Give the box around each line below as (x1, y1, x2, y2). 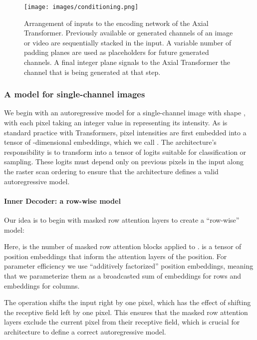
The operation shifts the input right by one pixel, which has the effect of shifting (4, 297, 251, 308)
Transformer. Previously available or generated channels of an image (24, 27, 233, 38)
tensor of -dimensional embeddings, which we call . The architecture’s (4, 137, 217, 147)
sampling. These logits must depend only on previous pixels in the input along (4, 156, 244, 167)
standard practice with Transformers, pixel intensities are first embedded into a (4, 127, 247, 137)
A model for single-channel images (4, 88, 145, 100)
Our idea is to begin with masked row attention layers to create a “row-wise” (4, 214, 240, 225)
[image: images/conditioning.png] (24, 3, 139, 10)
